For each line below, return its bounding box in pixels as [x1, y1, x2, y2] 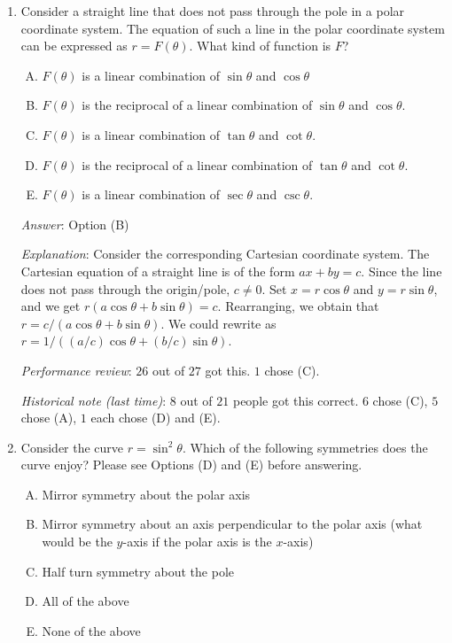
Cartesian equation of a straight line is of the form [20, 261, 295, 280]
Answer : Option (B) [20, 214, 129, 233]
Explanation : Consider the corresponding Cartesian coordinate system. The [20, 244, 430, 263]
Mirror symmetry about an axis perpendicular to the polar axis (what [42, 515, 423, 533]
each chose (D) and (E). [90, 408, 221, 427]
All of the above [42, 592, 129, 610]
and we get [20, 297, 81, 315]
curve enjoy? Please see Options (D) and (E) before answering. [20, 455, 362, 474]
